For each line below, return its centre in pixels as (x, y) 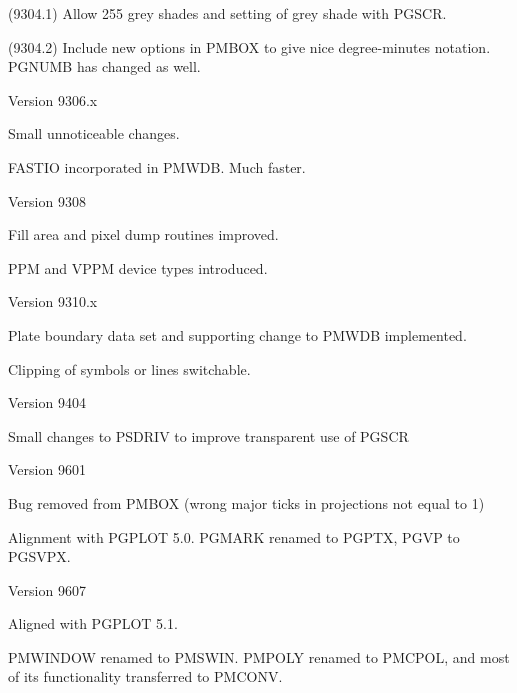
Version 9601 (47, 469)
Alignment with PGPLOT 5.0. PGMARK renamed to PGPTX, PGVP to (234, 536)
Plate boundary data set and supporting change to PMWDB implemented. (237, 334)
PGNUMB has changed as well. (104, 66)
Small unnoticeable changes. (94, 133)
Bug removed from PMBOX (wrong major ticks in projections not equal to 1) (246, 502)
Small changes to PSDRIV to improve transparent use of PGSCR (208, 435)
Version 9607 (47, 589)
